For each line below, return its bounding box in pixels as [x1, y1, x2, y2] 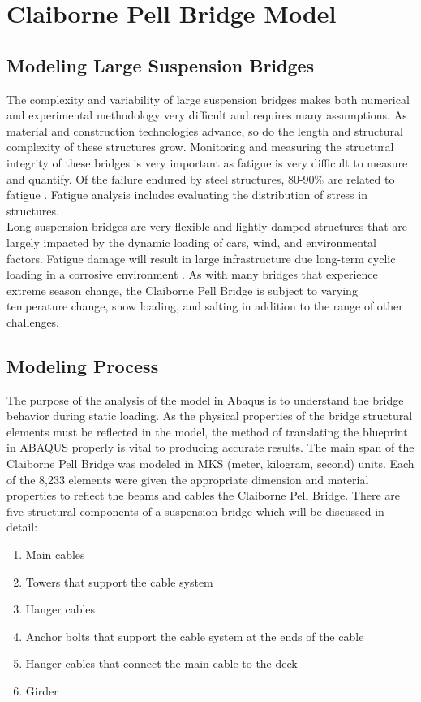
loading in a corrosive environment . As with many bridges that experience [6, 266, 378, 283]
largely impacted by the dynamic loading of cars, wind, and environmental [6, 233, 377, 250]
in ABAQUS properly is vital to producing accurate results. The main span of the [6, 439, 415, 456]
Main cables [25, 546, 85, 563]
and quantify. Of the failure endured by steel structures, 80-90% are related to [6, 170, 395, 187]
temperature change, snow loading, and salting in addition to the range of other [6, 297, 403, 314]
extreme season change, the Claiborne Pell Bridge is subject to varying [6, 281, 358, 298]
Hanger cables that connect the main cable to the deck [25, 655, 298, 672]
